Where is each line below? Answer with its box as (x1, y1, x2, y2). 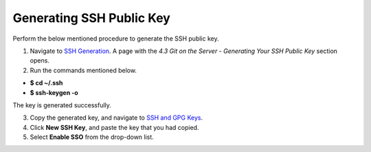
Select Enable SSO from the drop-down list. (30, 133, 154, 141)
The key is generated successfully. (12, 100, 111, 109)
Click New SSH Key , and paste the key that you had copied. (30, 123, 199, 131)
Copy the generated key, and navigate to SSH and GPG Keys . (30, 113, 203, 122)
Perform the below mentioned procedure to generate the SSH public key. (12, 34, 219, 43)
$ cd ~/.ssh (30, 79, 63, 87)
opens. (30, 56, 49, 65)
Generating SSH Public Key (12, 10, 171, 25)
